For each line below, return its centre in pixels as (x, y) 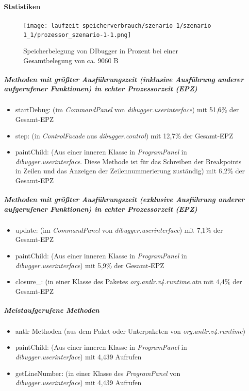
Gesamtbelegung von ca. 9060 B (71, 60)
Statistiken (22, 6)
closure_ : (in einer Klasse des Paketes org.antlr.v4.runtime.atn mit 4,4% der (129, 281)
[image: (36, 25)
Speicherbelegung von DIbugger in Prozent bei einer (101, 51)
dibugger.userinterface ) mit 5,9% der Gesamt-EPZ (90, 265)
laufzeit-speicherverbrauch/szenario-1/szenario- (133, 25)
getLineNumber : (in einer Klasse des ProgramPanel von (98, 373)
